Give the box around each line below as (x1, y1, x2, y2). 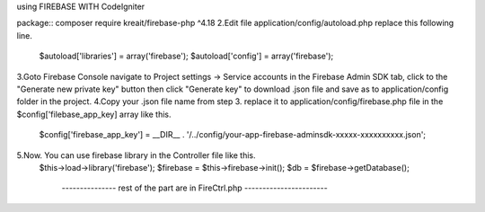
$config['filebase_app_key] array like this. (16, 109, 172, 119)
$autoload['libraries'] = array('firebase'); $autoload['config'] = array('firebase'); (39, 50, 334, 62)
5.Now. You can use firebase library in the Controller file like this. (16, 149, 256, 161)
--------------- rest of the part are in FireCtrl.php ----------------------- (61, 182, 328, 193)
